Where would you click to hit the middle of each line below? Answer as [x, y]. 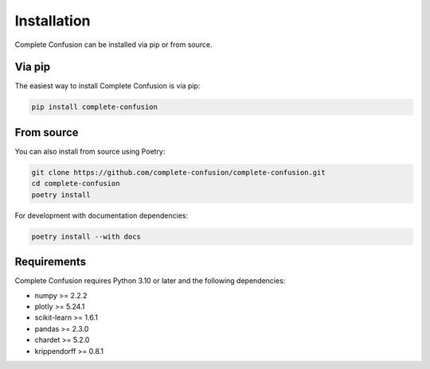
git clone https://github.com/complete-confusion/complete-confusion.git [178, 172]
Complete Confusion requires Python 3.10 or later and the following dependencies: [150, 281]
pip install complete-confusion [95, 107]
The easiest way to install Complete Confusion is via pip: [107, 86]
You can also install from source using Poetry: [90, 151]
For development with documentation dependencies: [102, 216]
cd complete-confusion [76, 184]
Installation [53, 21]
